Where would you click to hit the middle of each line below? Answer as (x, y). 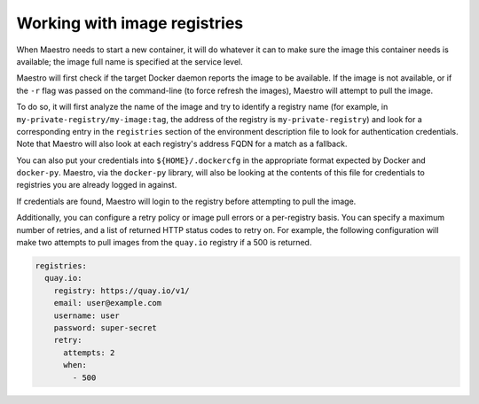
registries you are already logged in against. (97, 185)
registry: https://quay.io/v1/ (122, 291)
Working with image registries (130, 23)
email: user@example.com (108, 303)
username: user (86, 315)
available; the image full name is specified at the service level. (130, 61)
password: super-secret (105, 327)
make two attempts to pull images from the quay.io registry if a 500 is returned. (164, 243)
